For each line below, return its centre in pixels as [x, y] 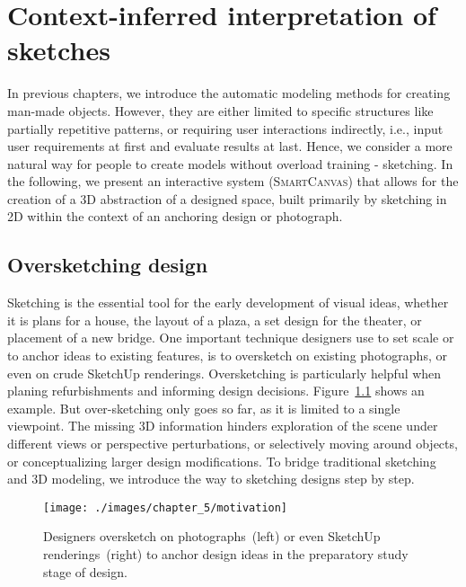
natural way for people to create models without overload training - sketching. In [230, 163]
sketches [59, 50]
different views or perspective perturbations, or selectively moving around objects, [233, 444]
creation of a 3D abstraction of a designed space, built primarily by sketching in [227, 198]
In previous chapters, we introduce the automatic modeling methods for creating [229, 93]
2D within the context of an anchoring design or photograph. [175, 216]
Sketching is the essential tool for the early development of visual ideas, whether [228, 302]
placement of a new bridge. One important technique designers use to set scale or [231, 338]
